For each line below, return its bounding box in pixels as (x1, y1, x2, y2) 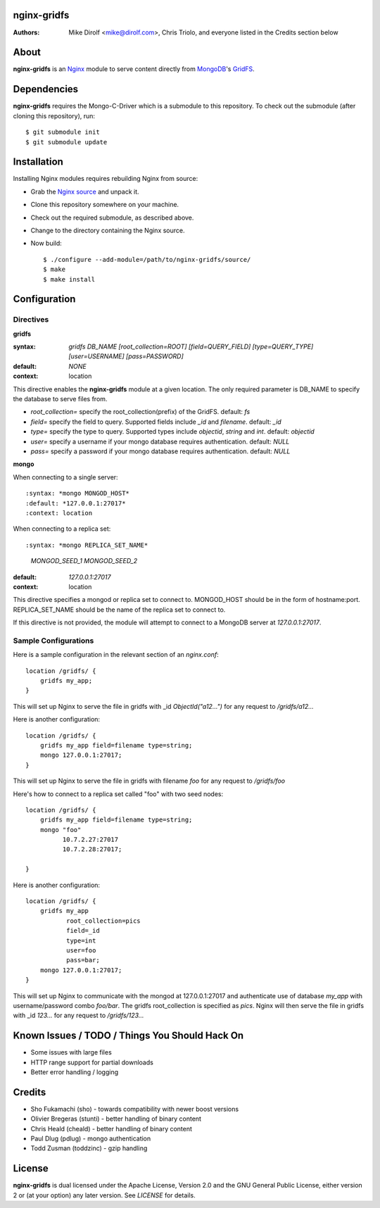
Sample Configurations (13, 636, 94, 646)
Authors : (13, 28, 40, 37)
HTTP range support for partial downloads (30, 1058, 154, 1067)
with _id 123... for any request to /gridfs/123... (13, 1011, 144, 1020)
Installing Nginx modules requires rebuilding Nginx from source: (13, 175, 198, 183)
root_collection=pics (65, 917, 141, 925)
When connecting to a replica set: (13, 524, 111, 533)
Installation (13, 156, 63, 168)
